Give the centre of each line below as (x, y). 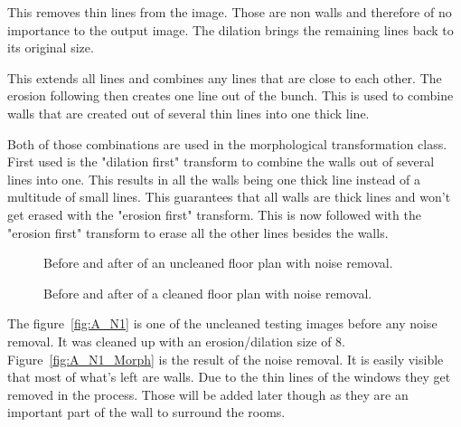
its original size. (51, 47)
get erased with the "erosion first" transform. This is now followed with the (214, 214)
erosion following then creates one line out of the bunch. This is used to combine (230, 95)
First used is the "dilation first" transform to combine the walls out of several (221, 161)
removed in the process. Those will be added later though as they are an (208, 394)
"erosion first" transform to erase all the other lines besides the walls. (198, 232)
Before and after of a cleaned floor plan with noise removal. (208, 293)
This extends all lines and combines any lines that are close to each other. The (225, 77)
